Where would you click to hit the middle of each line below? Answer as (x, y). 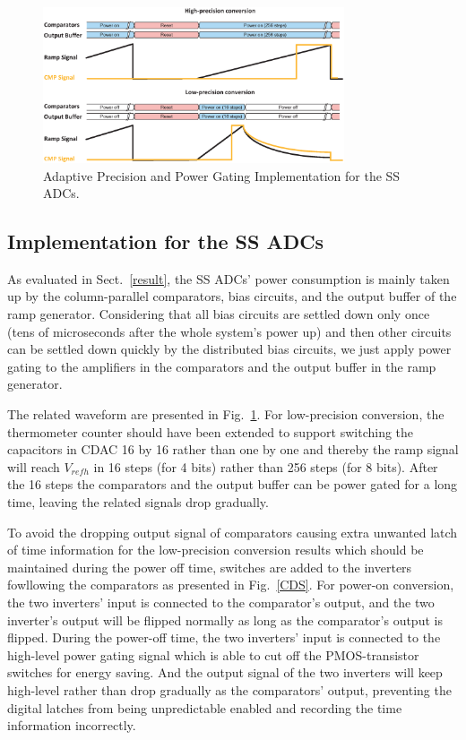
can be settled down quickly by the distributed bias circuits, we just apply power (229, 349)
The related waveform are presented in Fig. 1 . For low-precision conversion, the (226, 414)
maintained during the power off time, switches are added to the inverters (210, 567)
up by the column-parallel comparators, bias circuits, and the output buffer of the (232, 296)
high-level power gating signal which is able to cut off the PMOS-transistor (213, 654)
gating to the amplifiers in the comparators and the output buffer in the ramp (222, 366)
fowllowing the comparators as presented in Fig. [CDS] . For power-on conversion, (231, 585)
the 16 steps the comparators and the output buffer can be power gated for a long (233, 484)
